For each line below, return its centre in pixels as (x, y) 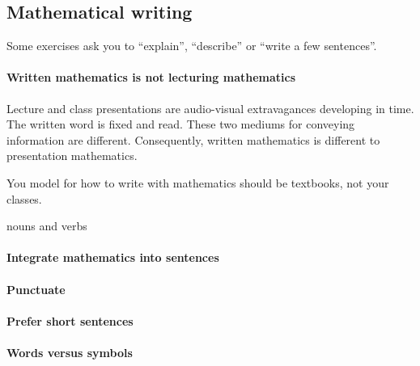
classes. (24, 198)
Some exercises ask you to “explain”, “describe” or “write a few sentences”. (192, 46)
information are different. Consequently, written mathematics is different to (193, 139)
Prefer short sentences (70, 320)
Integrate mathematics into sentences (113, 257)
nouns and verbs (47, 226)
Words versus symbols (70, 352)
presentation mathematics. (72, 156)
